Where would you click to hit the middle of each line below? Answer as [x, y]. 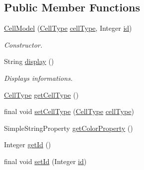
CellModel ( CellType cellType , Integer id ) [68, 28]
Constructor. [23, 44]
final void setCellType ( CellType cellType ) [69, 111]
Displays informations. [38, 78]
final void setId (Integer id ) [45, 161]
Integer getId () [28, 144]
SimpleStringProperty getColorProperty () [69, 128]
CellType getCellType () [41, 94]
